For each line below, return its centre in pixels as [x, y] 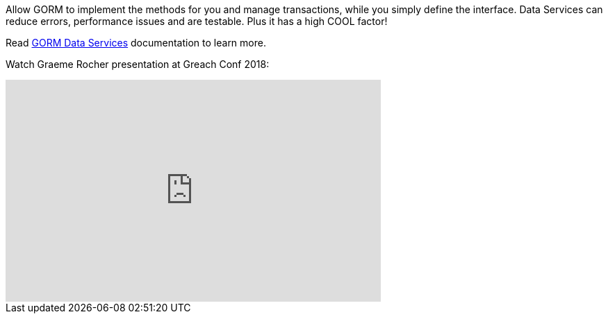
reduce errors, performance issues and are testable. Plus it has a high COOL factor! [197, 21]
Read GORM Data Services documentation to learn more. [136, 43]
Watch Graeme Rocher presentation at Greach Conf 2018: [138, 64]
